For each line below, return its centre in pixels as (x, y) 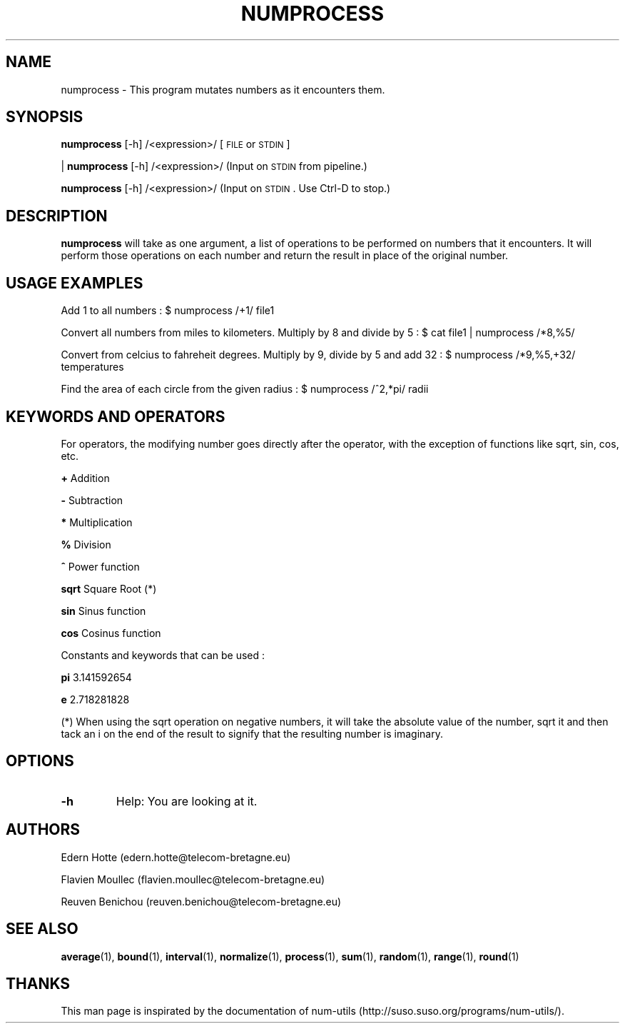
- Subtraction (92, 500)
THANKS (38, 983)
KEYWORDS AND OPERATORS (116, 416)
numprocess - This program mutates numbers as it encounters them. (223, 89)
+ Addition (85, 478)
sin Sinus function (103, 611)
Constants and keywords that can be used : (163, 655)
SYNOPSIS (45, 117)
